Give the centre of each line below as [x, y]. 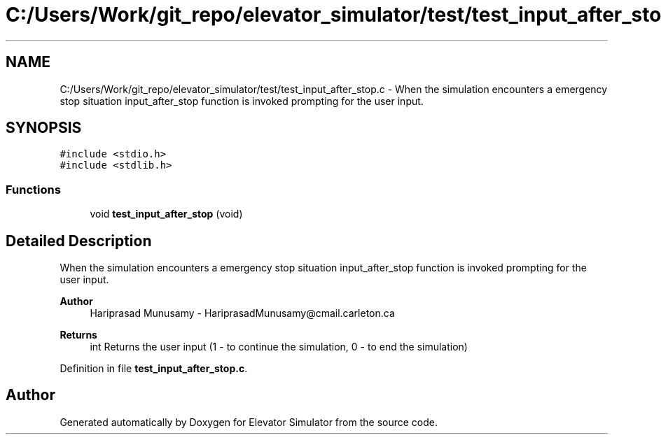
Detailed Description [79, 241]
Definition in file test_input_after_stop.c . [154, 369]
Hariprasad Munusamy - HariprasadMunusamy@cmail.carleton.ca [242, 313]
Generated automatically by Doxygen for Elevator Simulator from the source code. [249, 422]
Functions [33, 189]
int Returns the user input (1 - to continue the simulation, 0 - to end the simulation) [279, 347]
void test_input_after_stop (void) [166, 214]
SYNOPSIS [44, 128]
